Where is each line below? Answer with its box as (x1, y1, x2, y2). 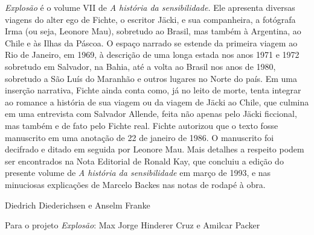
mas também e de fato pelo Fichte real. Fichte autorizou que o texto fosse (5, 119, 278, 131)
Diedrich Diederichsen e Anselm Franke (5, 198, 150, 211)
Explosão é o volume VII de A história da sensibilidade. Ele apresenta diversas (5, 1, 295, 13)
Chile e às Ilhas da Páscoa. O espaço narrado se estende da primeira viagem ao (5, 36, 298, 49)
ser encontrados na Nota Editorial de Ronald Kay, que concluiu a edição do (5, 154, 284, 167)
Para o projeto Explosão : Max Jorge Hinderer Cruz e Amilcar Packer (5, 219, 260, 231)
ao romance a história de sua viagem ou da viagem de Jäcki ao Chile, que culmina (5, 95, 309, 108)
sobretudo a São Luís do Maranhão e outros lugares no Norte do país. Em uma (5, 72, 297, 84)
